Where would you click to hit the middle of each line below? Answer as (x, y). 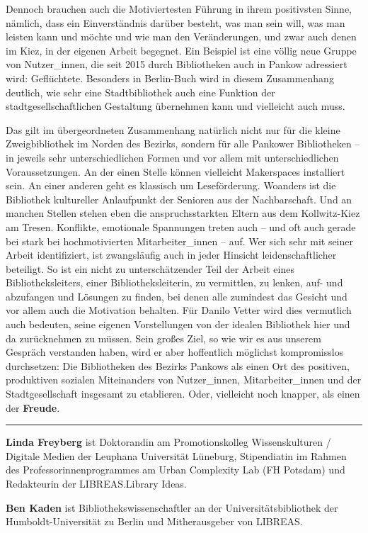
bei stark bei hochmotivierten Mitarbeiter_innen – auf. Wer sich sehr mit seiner (179, 241)
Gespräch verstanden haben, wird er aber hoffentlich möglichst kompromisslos (175, 352)
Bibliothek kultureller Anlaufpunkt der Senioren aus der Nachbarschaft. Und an (179, 199)
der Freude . (33, 407)
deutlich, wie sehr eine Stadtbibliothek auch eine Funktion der (140, 92)
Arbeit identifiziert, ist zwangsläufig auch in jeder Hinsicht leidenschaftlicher (171, 255)
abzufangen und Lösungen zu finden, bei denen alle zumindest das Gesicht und (177, 296)
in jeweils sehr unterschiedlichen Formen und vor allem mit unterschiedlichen (172, 157)
